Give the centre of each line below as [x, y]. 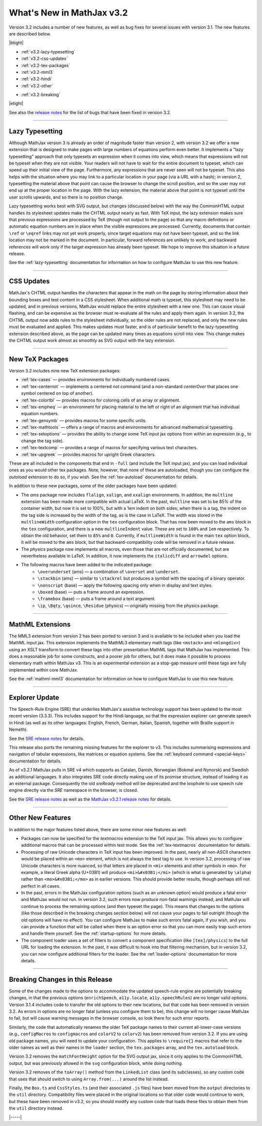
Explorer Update [34, 697]
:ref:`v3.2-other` [37, 85]
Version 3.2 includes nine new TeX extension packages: [65, 370]
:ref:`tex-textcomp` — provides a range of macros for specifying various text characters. [109, 448]
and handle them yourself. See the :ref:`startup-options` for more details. [94, 933]
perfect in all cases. [41, 886]
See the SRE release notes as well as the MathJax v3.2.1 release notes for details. [90, 799]
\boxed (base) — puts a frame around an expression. [91, 592]
